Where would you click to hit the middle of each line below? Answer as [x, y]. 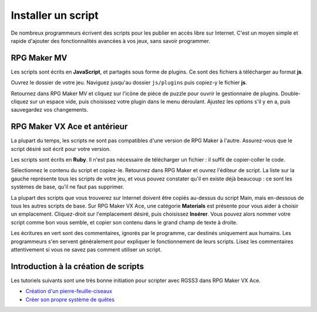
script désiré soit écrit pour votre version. [61, 149]
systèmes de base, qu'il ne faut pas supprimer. [68, 187]
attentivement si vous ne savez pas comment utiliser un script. [86, 249]
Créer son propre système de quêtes [70, 299]
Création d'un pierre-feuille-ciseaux [69, 291]
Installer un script [55, 15]
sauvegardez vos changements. [50, 110]
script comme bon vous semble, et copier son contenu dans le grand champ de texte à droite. [124, 222]
